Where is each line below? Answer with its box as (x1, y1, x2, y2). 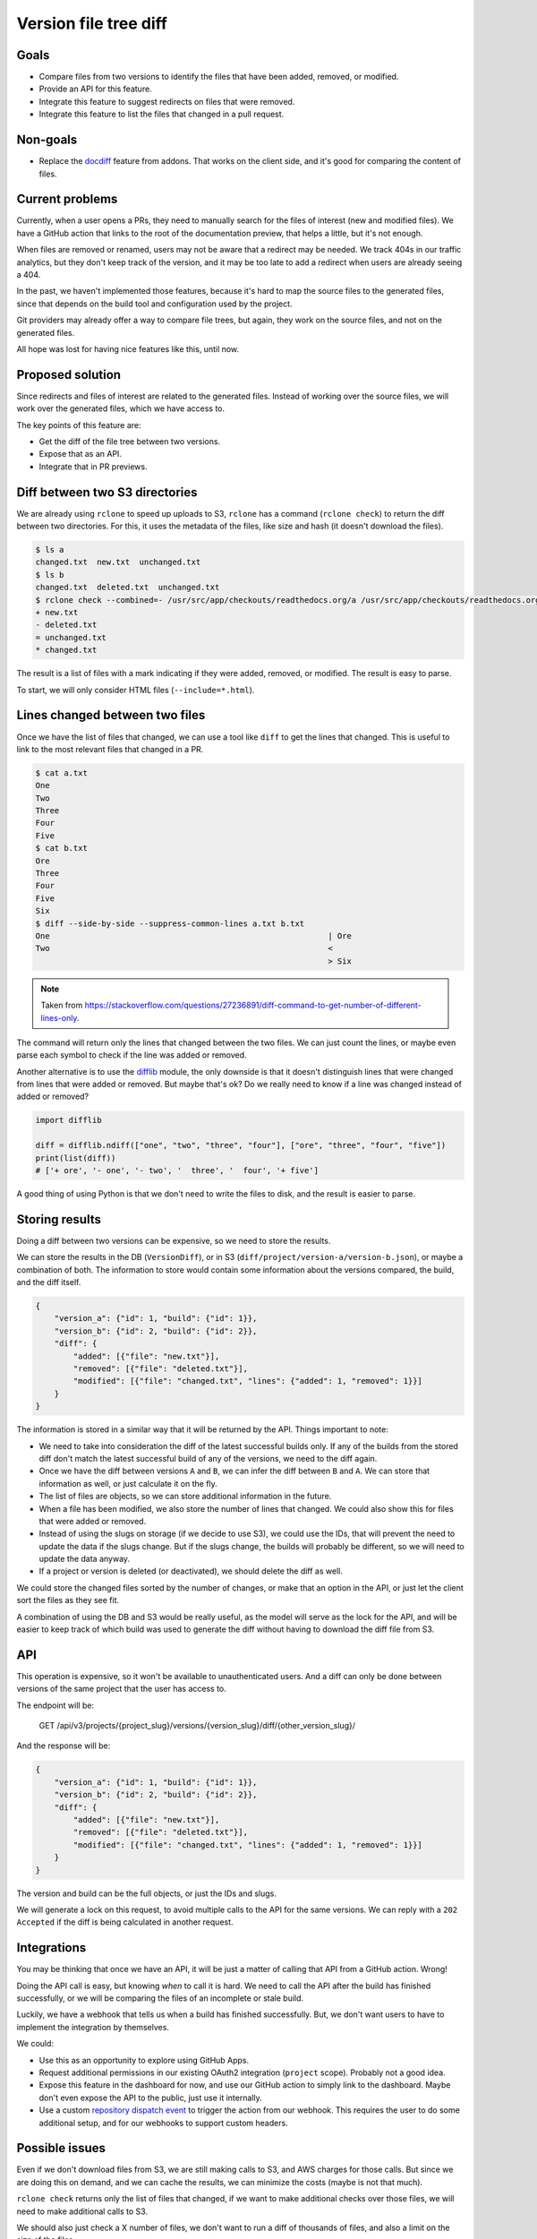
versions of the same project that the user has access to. (16, 1684, 227, 1694)
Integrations (16, 1940, 87, 1956)
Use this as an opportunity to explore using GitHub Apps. (38, 2055, 250, 2065)
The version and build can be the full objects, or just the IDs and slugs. (16, 1888, 277, 1899)
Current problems (16, 192, 118, 207)
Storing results (16, 1212, 102, 1227)
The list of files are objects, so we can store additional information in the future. (38, 1491, 332, 1502)
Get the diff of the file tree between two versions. (38, 436, 221, 447)
